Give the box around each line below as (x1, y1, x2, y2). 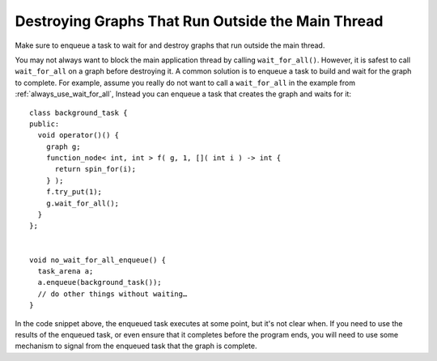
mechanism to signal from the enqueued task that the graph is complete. (15, 341, 257, 351)
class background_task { (29, 108, 128, 117)
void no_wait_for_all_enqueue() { (29, 255, 166, 265)
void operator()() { (37, 130, 120, 140)
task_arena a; (37, 266, 94, 275)
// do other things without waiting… (37, 289, 188, 299)
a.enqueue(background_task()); (37, 278, 162, 287)
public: (29, 119, 60, 129)
